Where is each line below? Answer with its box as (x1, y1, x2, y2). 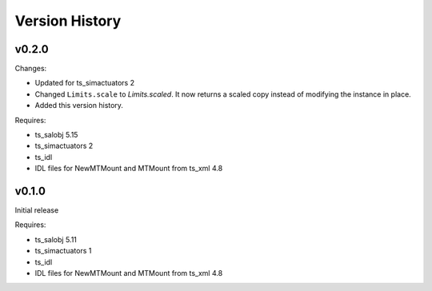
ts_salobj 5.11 (34, 234, 78, 244)
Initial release (14, 205, 59, 215)
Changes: (14, 64, 47, 74)
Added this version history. (34, 101, 124, 110)
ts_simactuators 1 (34, 246, 92, 256)
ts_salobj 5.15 (34, 130, 78, 140)
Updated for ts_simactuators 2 (34, 78, 135, 88)
